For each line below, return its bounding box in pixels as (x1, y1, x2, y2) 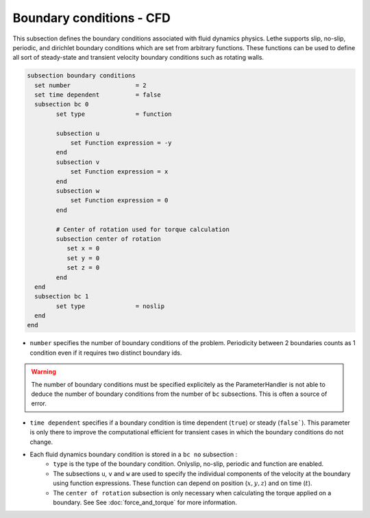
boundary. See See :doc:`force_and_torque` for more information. (53, 498, 238, 506)
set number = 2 (34, 81, 147, 89)
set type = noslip (56, 302, 164, 310)
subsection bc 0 (34, 100, 89, 108)
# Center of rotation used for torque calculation (56, 225, 230, 233)
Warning (31, 368, 56, 376)
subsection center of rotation (56, 235, 161, 243)
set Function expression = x (70, 168, 169, 176)
